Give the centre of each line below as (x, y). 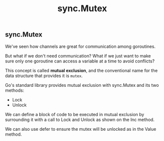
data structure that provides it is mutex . (44, 76)
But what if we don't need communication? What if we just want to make (78, 56)
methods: (15, 90)
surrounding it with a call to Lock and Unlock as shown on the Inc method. (80, 120)
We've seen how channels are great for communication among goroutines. (80, 46)
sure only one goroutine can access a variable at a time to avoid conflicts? (80, 61)
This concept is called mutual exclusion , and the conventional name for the (82, 70)
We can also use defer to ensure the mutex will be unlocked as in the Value (81, 129)
